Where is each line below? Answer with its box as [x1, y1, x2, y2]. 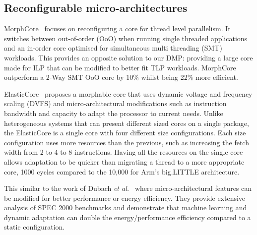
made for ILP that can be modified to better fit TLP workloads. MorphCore [4, 62, 236, 72]
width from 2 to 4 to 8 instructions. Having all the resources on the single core [4, 147, 243, 157]
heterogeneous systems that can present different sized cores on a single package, [4, 117, 249, 128]
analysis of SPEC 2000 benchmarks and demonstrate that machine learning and [4, 202, 247, 213]
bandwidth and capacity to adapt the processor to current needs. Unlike [4, 108, 223, 118]
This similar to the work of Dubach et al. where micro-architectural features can [4, 183, 252, 193]
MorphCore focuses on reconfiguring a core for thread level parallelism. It [4, 23, 231, 34]
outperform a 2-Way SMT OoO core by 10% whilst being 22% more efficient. [4, 72, 238, 82]
